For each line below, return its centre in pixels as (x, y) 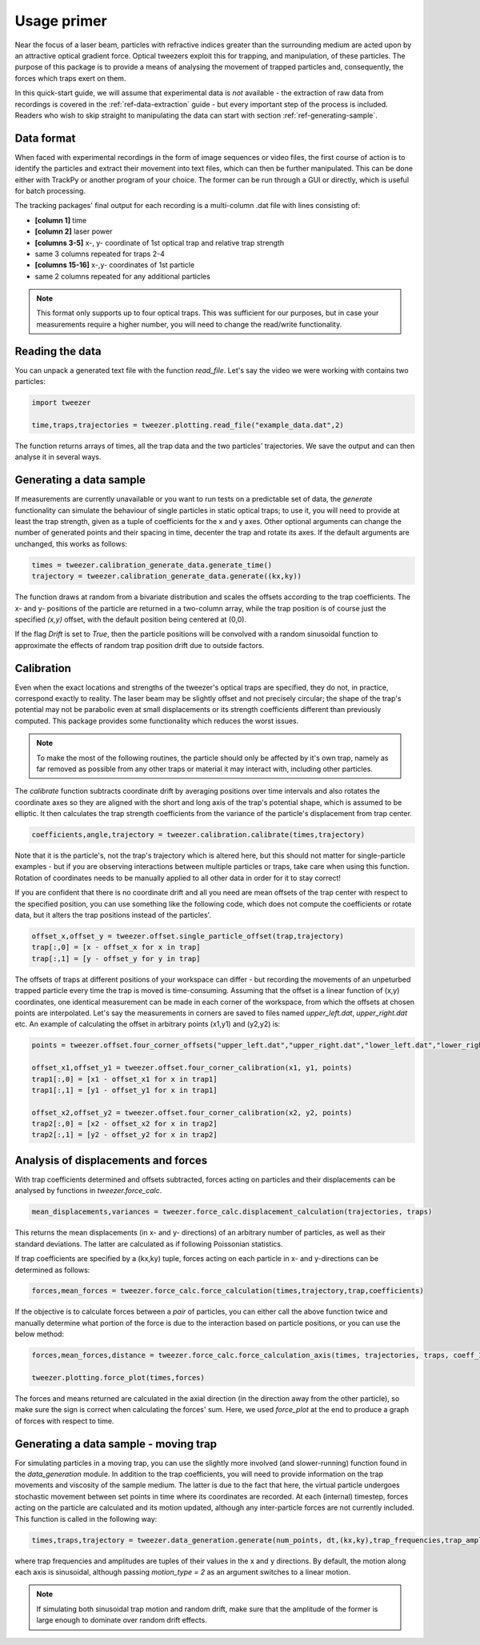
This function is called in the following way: (86, 1519)
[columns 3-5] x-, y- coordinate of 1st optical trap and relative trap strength (160, 242)
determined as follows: (52, 1270)
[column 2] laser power (74, 231)
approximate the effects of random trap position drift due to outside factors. (140, 645)
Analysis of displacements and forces (111, 1160)
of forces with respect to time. (64, 1421)
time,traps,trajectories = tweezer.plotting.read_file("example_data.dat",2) (188, 425)
